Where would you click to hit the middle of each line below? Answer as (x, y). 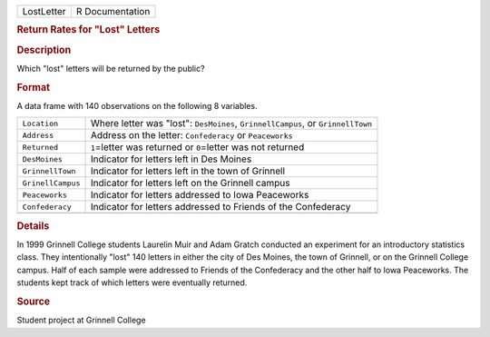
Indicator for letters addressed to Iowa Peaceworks (200, 195)
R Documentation (113, 11)
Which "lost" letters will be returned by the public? (111, 68)
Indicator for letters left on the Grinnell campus (190, 183)
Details (33, 225)
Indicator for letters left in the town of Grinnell (188, 171)
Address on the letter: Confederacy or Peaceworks (192, 135)
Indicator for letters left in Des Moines (171, 159)
